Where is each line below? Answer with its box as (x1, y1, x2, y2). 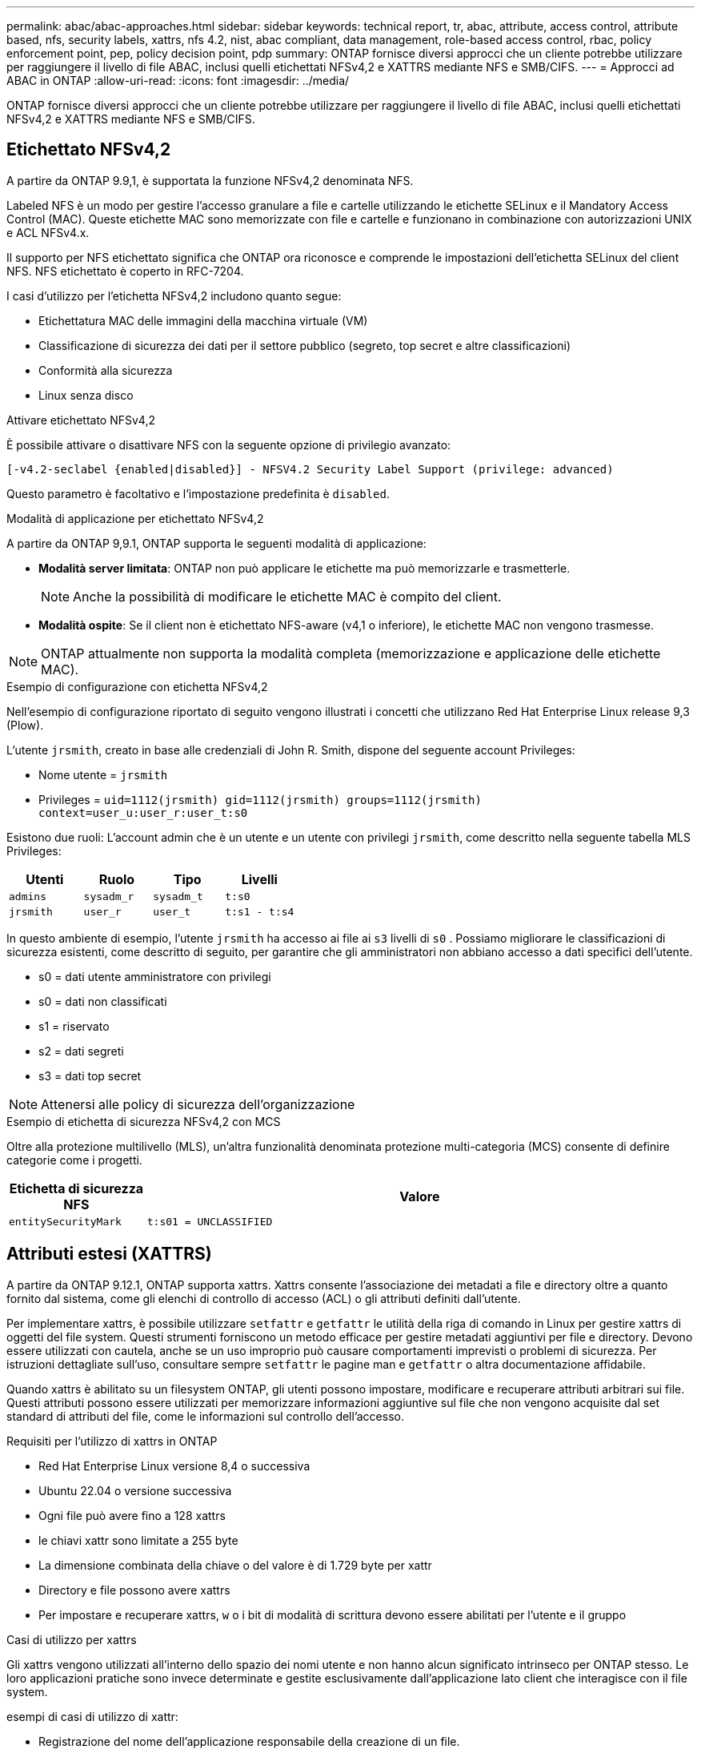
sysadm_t (153, 890, 203, 903)
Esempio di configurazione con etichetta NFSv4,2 (6, 679, 268, 694)
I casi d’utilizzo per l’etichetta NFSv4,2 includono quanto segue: (6, 288, 342, 303)
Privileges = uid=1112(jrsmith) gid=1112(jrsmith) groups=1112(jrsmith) (38, 792, 482, 806)
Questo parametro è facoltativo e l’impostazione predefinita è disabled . (6, 486, 391, 501)
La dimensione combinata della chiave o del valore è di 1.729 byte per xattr (38, 1558, 432, 1572)
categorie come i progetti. (6, 1152, 142, 1167)
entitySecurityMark (9, 1215, 122, 1228)
